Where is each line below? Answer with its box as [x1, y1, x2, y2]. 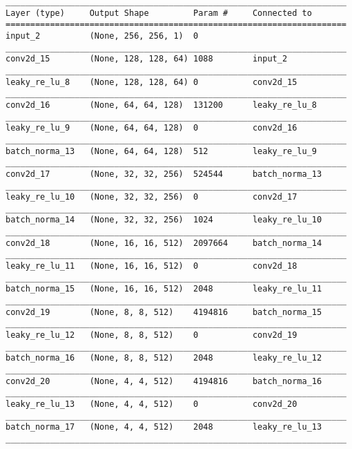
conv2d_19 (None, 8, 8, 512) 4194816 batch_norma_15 [6, 307, 322, 317]
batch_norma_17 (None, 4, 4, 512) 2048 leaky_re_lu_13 [6, 422, 322, 432]
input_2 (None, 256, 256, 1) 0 [6, 30, 199, 41]
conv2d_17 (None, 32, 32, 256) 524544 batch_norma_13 [6, 169, 322, 179]
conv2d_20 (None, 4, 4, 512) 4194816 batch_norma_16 [6, 376, 322, 386]
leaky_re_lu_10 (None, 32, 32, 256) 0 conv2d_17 [6, 192, 297, 202]
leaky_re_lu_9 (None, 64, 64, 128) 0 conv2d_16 [6, 123, 297, 133]
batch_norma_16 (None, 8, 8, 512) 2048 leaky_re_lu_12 [6, 353, 322, 363]
